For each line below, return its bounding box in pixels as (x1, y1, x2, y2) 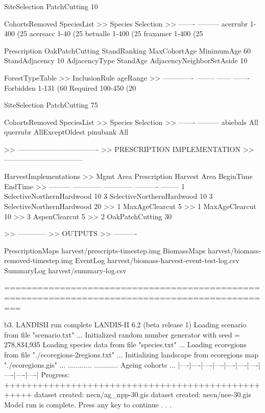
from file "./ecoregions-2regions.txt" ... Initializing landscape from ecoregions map (4, 349, 259, 360)
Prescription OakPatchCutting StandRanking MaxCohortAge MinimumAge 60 (4, 45, 251, 56)
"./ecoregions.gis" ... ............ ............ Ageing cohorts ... (4, 359, 176, 370)
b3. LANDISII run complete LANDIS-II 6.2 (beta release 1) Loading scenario (4, 319, 247, 330)
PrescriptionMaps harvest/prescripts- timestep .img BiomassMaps (4, 245, 206, 255)
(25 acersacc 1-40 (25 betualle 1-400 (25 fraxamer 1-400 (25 (17, 28, 203, 39)
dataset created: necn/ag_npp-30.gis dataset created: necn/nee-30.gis (34, 389, 251, 400)
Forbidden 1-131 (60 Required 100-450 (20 (4, 82, 136, 93)
